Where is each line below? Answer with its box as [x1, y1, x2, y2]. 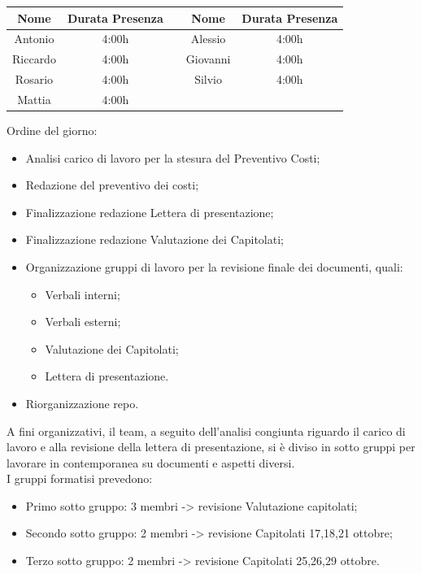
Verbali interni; [45, 285, 120, 302]
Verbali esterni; [45, 313, 121, 330]
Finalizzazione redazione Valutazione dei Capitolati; [25, 231, 284, 248]
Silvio [194, 71, 222, 88]
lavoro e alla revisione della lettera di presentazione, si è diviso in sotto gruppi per [7, 438, 415, 455]
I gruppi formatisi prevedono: [7, 470, 153, 487]
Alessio [190, 30, 226, 47]
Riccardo [12, 50, 56, 67]
